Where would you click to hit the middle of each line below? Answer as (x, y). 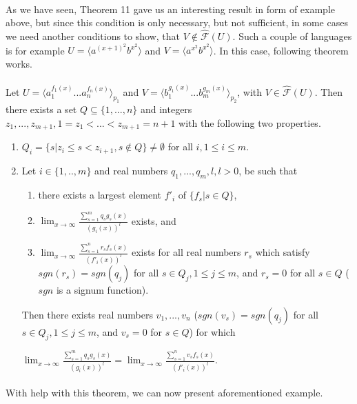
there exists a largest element (100, 195)
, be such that (268, 171)
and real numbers (131, 171)
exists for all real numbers (186, 252)
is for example (35, 50)
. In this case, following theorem (281, 50)
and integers (166, 109)
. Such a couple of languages (292, 36)
